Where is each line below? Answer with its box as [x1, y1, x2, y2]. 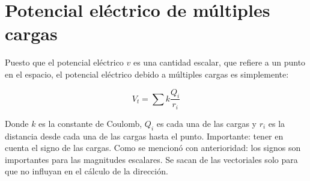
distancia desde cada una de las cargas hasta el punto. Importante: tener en [5, 129, 284, 142]
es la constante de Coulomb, [38, 117, 142, 129]
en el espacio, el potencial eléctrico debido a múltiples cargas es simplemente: [5, 67, 289, 80]
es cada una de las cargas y [156, 117, 257, 129]
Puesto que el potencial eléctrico [5, 56, 124, 69]
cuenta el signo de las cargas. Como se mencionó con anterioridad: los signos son [5, 141, 301, 154]
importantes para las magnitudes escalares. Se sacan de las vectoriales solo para [5, 153, 298, 165]
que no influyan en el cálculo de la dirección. [5, 165, 168, 177]
